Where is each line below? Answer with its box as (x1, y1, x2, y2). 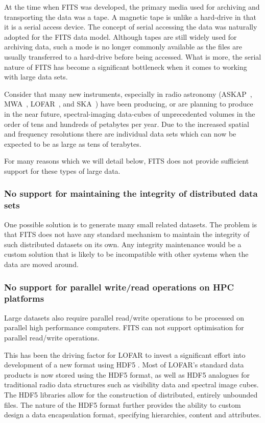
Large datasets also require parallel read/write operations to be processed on (4, 312, 244, 323)
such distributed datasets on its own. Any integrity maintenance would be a (4, 239, 242, 249)
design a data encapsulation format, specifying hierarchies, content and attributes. (4, 409, 261, 420)
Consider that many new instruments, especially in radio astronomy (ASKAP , (4, 88, 252, 99)
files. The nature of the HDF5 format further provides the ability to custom (4, 399, 241, 410)
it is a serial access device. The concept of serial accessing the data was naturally (4, 21, 257, 32)
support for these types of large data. (4, 165, 121, 176)
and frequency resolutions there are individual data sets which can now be (4, 128, 236, 139)
